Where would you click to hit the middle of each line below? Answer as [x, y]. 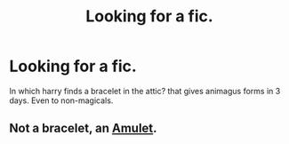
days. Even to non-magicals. [61, 100]
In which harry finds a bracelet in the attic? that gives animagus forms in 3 [145, 91]
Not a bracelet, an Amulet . [83, 128]
